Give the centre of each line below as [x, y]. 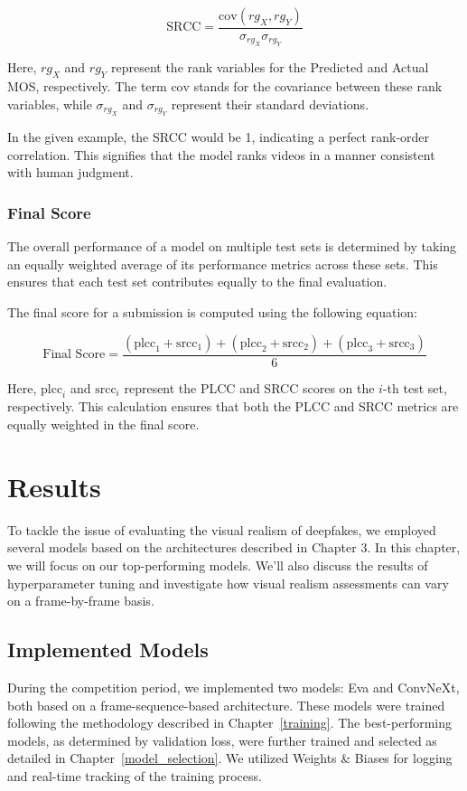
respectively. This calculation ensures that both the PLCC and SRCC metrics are [233, 406]
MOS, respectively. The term [87, 86]
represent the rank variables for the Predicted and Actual [270, 67]
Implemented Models [108, 650]
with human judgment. [70, 172]
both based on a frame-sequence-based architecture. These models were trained [226, 705]
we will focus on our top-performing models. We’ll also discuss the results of [218, 565]
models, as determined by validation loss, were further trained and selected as [222, 740]
